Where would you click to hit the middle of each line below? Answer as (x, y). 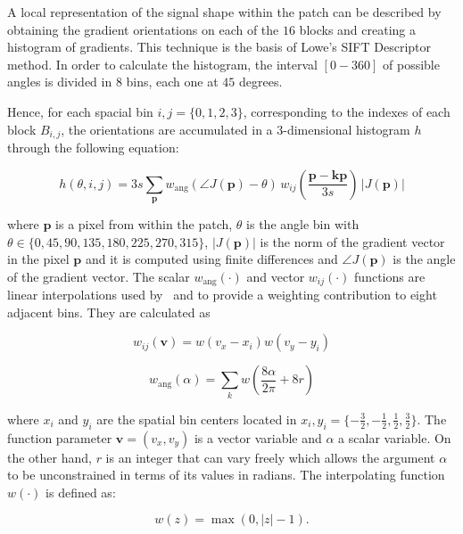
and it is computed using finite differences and (211, 259)
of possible (411, 64)
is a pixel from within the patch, (144, 224)
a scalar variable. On (395, 437)
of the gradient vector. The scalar (99, 276)
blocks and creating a (358, 29)
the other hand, (50, 457)
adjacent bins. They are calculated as (109, 312)
